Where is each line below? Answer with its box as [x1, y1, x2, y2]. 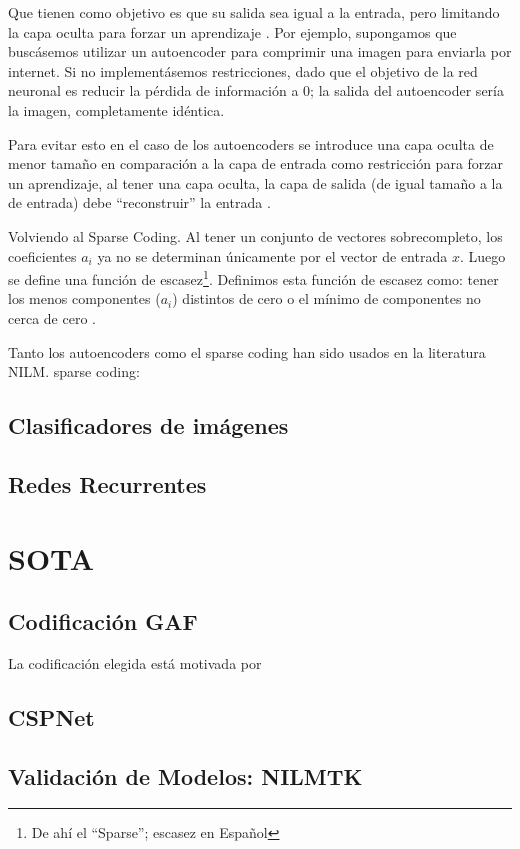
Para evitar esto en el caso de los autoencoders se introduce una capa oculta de [8, 133, 494, 154]
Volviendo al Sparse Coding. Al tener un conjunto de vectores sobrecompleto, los [8, 225, 503, 246]
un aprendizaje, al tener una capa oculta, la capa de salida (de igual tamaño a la [8, 172, 503, 193]
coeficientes [8, 245, 77, 266]
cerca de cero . [8, 307, 96, 328]
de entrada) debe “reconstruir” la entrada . [8, 192, 271, 213]
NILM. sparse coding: [8, 361, 140, 382]
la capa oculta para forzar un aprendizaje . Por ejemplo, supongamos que [8, 21, 457, 42]
